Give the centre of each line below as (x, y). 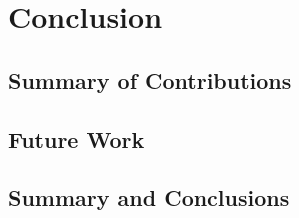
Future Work (76, 138)
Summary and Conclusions (149, 197)
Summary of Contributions (150, 79)
